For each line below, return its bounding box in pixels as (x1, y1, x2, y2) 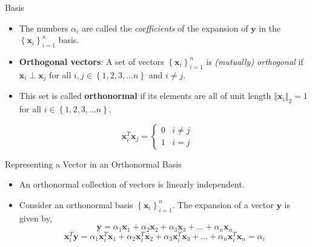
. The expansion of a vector (172, 198, 274, 211)
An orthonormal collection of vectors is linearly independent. (19, 178, 245, 191)
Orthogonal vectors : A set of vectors (19, 55, 164, 67)
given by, (19, 211, 52, 224)
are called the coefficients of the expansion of (81, 21, 248, 34)
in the (259, 21, 281, 34)
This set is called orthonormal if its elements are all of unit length (19, 89, 271, 102)
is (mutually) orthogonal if (206, 55, 304, 67)
